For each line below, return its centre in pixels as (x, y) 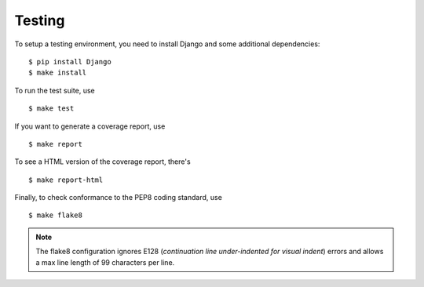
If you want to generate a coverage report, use (90, 126)
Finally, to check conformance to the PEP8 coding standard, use (119, 198)
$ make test (51, 109)
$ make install (58, 73)
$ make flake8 (55, 215)
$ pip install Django (70, 62)
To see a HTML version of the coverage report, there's (103, 162)
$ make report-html (66, 180)
